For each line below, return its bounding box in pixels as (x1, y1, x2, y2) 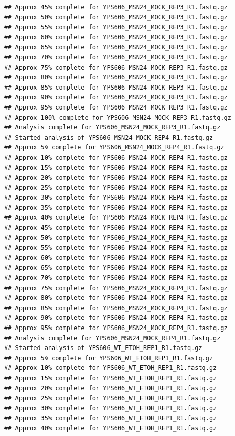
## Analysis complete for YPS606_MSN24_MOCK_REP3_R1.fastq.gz (4, 124, 221, 132)
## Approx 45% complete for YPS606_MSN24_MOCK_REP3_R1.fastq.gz (4, 4, 228, 11)
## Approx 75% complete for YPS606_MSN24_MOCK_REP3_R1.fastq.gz (4, 63, 228, 71)
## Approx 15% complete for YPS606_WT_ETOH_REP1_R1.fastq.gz (4, 374, 217, 382)
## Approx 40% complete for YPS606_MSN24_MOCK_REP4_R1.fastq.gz (4, 214, 228, 222)
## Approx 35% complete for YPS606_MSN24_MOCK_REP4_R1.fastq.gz (4, 204, 228, 211)
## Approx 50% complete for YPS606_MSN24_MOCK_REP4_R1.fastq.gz (4, 234, 228, 242)
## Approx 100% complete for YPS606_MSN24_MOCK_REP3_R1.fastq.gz (4, 114, 231, 121)
